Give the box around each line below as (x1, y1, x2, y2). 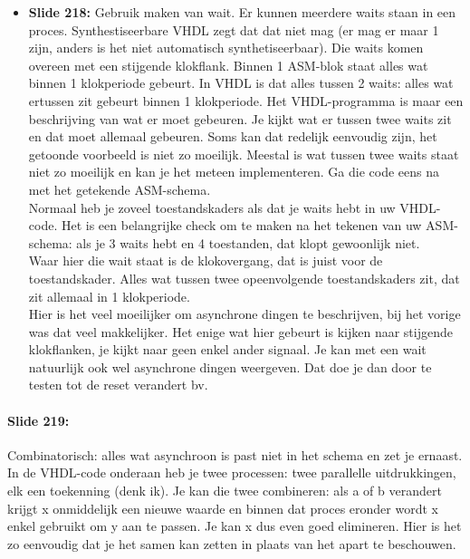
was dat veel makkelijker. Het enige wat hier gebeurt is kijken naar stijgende (28, 322, 453, 341)
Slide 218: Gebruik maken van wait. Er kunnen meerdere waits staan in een (28, 3, 456, 21)
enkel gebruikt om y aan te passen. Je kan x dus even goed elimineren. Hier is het (7, 516, 462, 535)
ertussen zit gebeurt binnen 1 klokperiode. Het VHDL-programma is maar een (28, 91, 464, 110)
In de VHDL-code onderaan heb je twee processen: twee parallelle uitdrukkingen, (7, 463, 456, 482)
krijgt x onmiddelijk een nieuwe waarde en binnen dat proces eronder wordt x (7, 498, 438, 517)
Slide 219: (7, 410, 70, 429)
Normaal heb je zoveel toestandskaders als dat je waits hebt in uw (28, 198, 396, 217)
